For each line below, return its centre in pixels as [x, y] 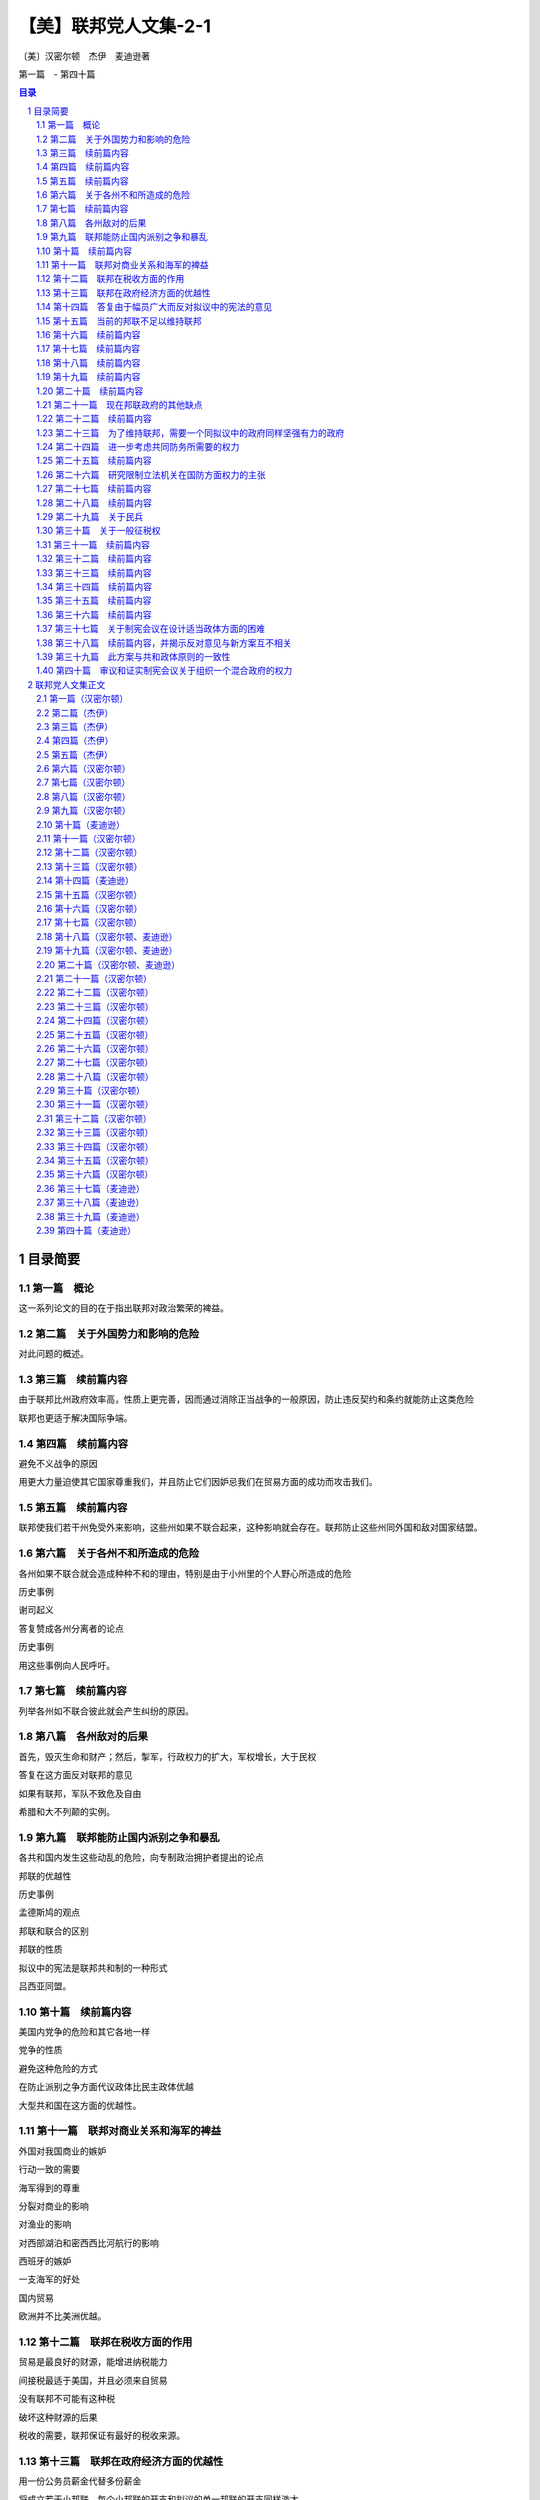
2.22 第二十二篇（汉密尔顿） [95, 992]
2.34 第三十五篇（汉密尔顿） [95, 1161]
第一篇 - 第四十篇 [57, 74]
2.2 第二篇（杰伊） [75, 712]
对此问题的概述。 [53, 1354]
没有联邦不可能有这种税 [66, 2399]
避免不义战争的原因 [58, 1463]
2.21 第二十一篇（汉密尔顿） [94, 978]
